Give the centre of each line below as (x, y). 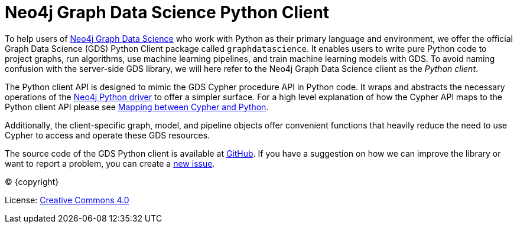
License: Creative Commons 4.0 (67, 200)
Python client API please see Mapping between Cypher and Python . (137, 107)
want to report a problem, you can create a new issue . (110, 163)
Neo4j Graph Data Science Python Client (167, 12)
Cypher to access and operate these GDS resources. (108, 135)
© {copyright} (32, 181)
